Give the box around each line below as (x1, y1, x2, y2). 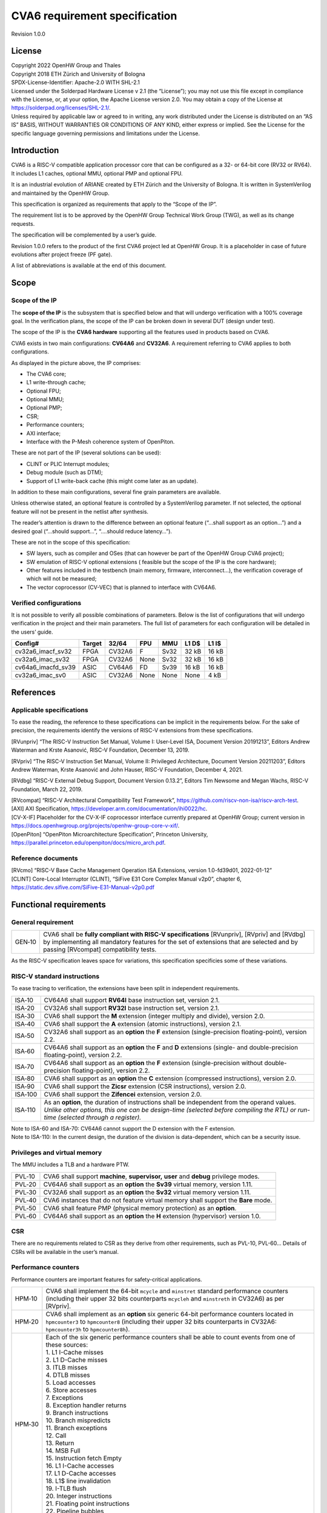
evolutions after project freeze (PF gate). (11, 251, 113, 258)
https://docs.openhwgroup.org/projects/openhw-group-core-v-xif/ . (11, 822, 180, 829)
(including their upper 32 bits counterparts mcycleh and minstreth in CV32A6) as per (45, 1295, 285, 1303)
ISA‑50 (15, 1031, 35, 1040)
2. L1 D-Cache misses (45, 1356, 108, 1364)
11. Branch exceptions (45, 1424, 108, 1433)
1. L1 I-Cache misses (45, 1348, 104, 1357)
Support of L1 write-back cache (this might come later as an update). (26, 477, 198, 484)
